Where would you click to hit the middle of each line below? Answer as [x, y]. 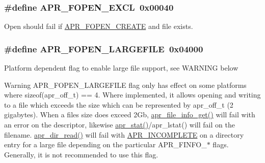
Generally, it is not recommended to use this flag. [81, 154]
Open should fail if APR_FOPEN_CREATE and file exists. [99, 26]
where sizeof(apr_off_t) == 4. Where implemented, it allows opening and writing [132, 95]
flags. [221, 144]
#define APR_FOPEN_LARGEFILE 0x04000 [104, 48]
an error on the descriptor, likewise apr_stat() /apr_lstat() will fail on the [120, 124]
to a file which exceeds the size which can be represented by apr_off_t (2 [119, 104]
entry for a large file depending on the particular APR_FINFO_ [105, 144]
